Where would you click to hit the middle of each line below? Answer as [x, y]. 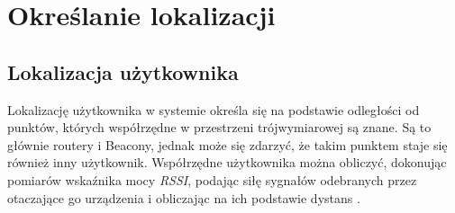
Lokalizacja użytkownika [123, 71]
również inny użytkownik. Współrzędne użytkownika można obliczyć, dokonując [227, 162]
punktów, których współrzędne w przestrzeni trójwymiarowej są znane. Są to [219, 127]
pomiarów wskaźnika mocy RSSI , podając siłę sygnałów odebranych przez [212, 179]
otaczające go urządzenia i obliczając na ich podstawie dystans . [184, 197]
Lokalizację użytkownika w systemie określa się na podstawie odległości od [214, 109]
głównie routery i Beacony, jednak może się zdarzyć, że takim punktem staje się [227, 144]
